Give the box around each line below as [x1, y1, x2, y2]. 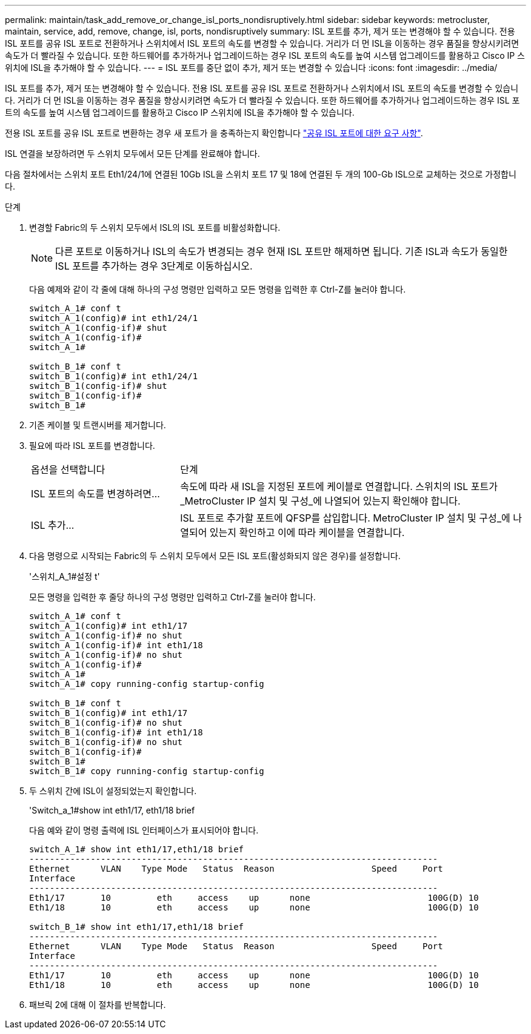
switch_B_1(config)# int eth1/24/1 [29, 371, 198, 381]
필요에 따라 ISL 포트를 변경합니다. [29, 440, 155, 451]
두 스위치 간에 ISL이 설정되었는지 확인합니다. [29, 786, 197, 796]
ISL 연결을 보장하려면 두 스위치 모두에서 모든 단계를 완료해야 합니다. [5, 148, 260, 159]
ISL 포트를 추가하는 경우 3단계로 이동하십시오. [55, 260, 253, 272]
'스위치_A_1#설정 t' [29, 571, 100, 582]
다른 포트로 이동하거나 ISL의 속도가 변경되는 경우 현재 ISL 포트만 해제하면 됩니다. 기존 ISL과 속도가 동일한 [55, 245, 508, 257]
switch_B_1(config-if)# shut [29, 381, 167, 391]
